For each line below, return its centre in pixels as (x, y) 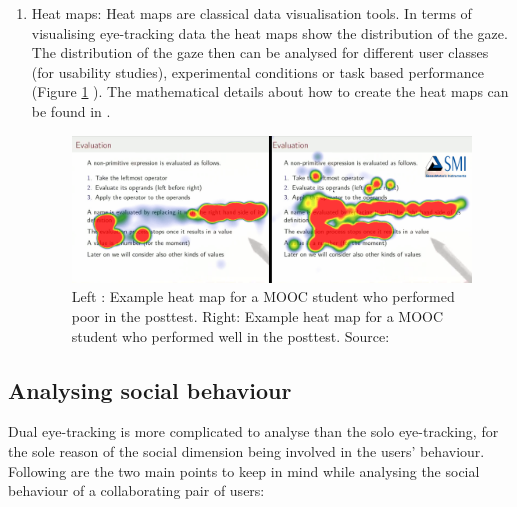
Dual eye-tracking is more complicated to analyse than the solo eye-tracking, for (253, 431)
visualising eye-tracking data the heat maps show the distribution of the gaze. (269, 32)
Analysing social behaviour (150, 389)
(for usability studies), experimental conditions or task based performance (257, 71)
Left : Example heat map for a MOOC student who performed (263, 296)
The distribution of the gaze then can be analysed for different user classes (260, 52)
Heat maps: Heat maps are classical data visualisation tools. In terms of (251, 13)
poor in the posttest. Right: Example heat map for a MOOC (257, 316)
